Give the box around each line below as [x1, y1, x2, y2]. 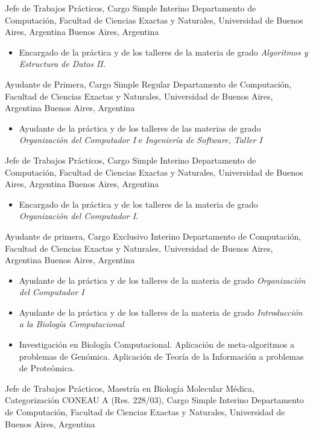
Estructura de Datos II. [19, 57, 106, 70]
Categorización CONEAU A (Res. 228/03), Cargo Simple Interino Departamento [5, 394, 304, 406]
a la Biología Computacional [19, 318, 124, 330]
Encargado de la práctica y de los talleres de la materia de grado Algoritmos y [19, 45, 308, 58]
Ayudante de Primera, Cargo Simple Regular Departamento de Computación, [5, 77, 292, 90]
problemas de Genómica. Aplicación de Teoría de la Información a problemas [19, 349, 304, 362]
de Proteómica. [19, 362, 75, 374]
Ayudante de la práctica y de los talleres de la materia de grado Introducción [19, 305, 303, 318]
